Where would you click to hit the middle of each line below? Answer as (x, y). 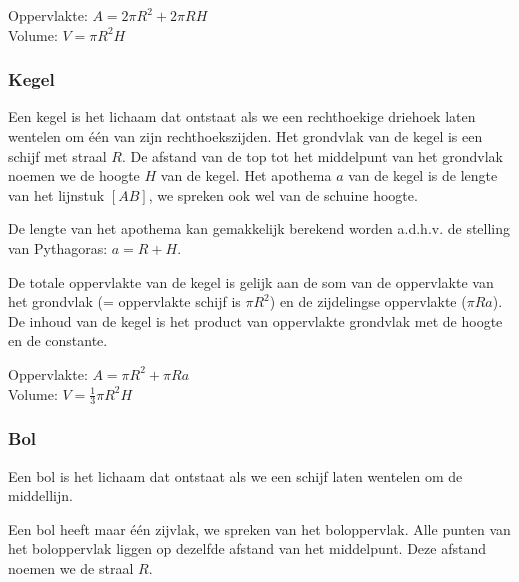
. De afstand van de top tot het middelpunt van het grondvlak (312, 155)
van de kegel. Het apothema (246, 175)
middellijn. (40, 495)
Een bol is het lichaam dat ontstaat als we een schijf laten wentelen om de (235, 475)
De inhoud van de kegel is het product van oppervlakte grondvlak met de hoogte (255, 320)
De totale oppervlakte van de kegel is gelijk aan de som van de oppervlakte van (251, 281)
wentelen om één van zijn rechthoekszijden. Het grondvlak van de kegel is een (245, 136)
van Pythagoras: (58, 247)
